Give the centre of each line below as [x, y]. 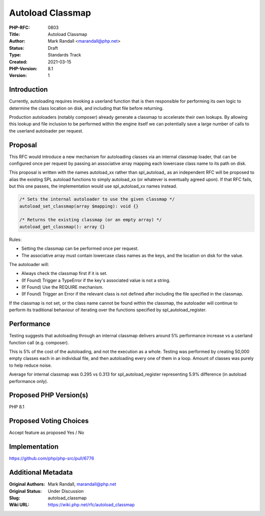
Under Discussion [66, 491]
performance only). [29, 381]
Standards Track [65, 55]
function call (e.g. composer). [39, 342]
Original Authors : [27, 484]
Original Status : [25, 491]
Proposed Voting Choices [49, 421]
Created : [18, 62]
